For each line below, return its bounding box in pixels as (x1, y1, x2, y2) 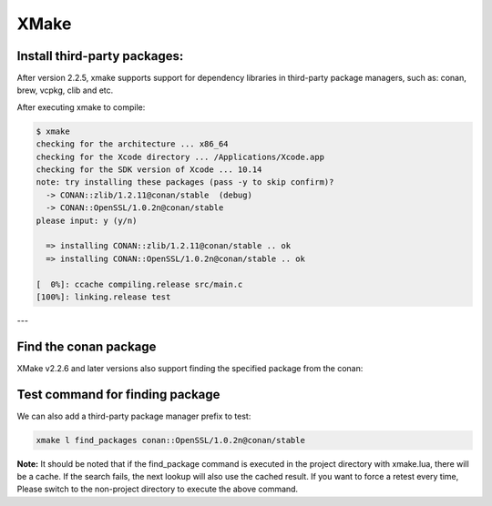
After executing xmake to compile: (16, 101, 146, 113)
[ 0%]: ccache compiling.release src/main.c (36, 278, 243, 289)
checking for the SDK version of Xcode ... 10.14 (36, 165, 262, 175)
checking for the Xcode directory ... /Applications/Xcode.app (36, 151, 325, 162)
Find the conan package (16, 339, 157, 354)
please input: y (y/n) (36, 215, 138, 226)
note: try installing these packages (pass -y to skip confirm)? (36, 177, 334, 187)
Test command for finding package (16, 387, 220, 402)
